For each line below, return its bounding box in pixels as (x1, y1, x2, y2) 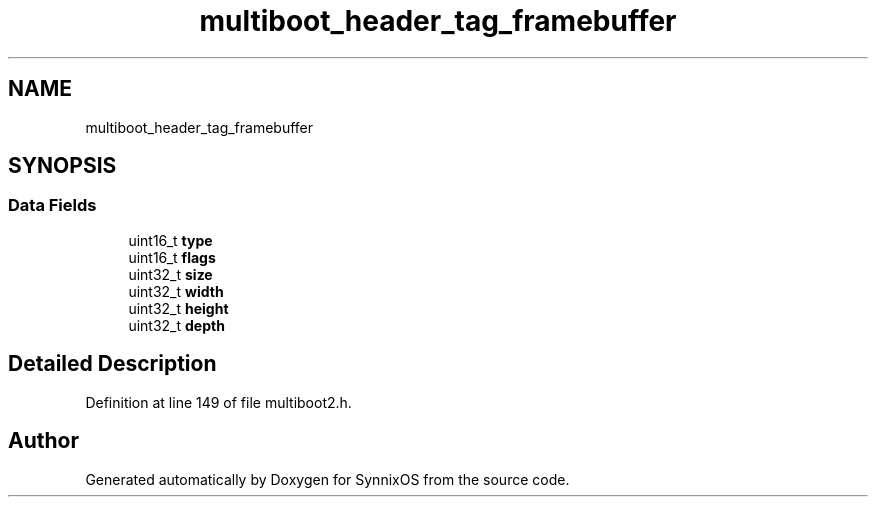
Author (8, 428, 79, 454)
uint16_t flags (128, 248, 216, 266)
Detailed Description (8, 351, 217, 377)
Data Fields (8, 195, 97, 216)
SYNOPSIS (8, 153, 117, 179)
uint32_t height (128, 299, 229, 317)
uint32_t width (128, 282, 224, 300)
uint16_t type (128, 231, 213, 249)
